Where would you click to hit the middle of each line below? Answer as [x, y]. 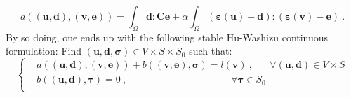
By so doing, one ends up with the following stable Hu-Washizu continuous [167, 37]
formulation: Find [44, 51]
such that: [211, 51]
